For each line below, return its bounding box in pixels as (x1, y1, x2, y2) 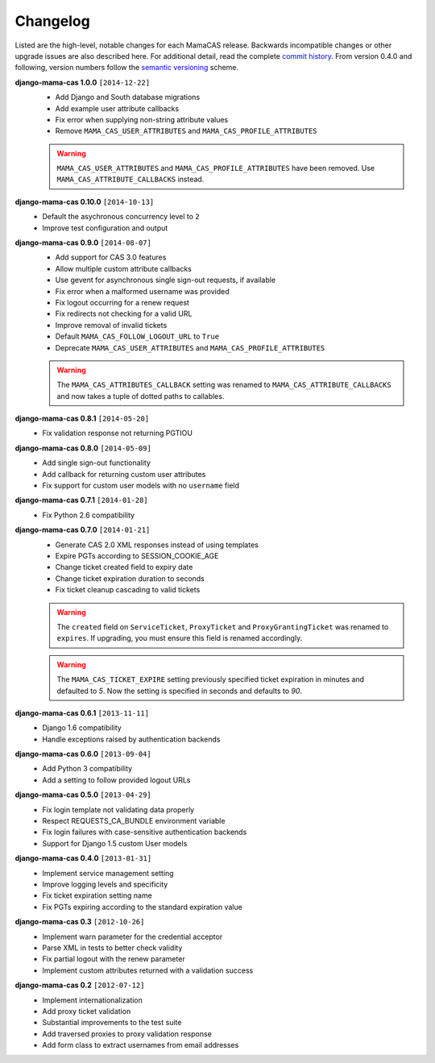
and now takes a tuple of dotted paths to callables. (56, 391, 225, 401)
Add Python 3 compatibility (42, 764, 133, 774)
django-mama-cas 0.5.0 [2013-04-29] (14, 790, 152, 799)
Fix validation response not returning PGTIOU (42, 428, 193, 438)
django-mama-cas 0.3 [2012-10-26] (14, 917, 145, 927)
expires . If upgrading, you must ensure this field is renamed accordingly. (56, 633, 303, 643)
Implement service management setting (42, 868, 174, 878)
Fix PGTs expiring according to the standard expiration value (42, 902, 243, 911)
